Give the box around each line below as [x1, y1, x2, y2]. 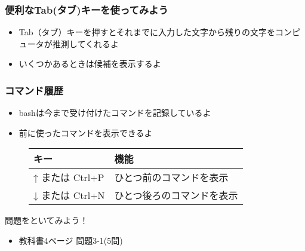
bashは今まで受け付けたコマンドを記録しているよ [19, 106, 211, 119]
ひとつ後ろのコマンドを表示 [114, 188, 238, 203]
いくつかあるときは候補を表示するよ [19, 57, 161, 70]
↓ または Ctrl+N [33, 188, 105, 203]
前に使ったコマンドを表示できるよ [19, 126, 153, 139]
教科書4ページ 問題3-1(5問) [19, 234, 123, 246]
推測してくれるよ [52, 37, 119, 50]
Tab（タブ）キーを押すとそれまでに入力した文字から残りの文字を [19, 26, 276, 38]
